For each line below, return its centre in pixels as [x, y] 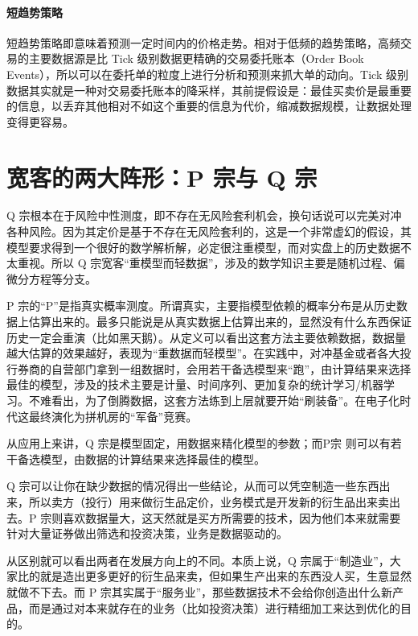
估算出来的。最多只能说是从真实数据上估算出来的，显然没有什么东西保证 [220, 322]
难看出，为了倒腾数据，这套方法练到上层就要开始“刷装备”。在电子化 [220, 401]
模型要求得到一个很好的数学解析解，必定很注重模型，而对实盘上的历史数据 [203, 247]
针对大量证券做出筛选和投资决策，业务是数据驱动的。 [147, 533]
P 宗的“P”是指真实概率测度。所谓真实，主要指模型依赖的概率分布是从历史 [201, 306]
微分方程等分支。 [51, 278]
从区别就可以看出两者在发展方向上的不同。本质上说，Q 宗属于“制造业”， [198, 560]
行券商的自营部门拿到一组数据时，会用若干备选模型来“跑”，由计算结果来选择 [209, 368]
